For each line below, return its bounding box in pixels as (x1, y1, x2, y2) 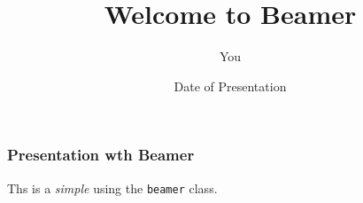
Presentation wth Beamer (7, 144, 195, 166)
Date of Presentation (174, 76, 287, 95)
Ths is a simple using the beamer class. (7, 178, 218, 197)
